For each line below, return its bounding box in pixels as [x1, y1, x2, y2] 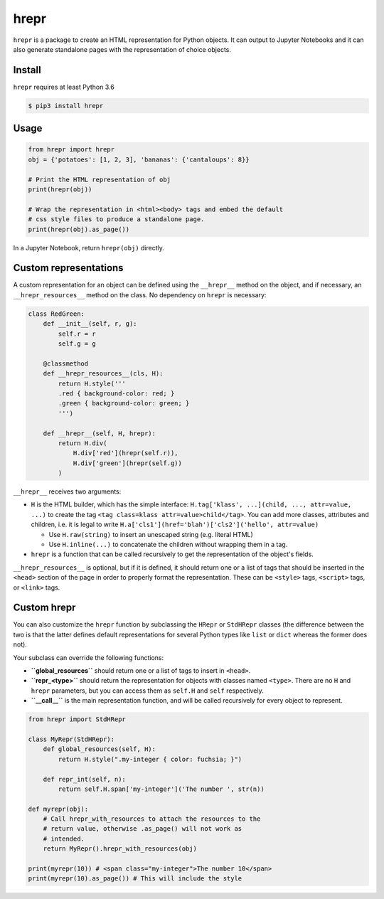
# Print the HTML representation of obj [28, 175, 171, 183]
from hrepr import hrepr [28, 146, 115, 154]
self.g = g [58, 339, 96, 348]
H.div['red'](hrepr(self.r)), [73, 449, 178, 457]
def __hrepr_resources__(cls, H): [43, 370, 164, 378]
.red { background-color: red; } [58, 389, 175, 398]
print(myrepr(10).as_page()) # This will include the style [28, 875, 242, 883]
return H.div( [58, 439, 107, 447]
